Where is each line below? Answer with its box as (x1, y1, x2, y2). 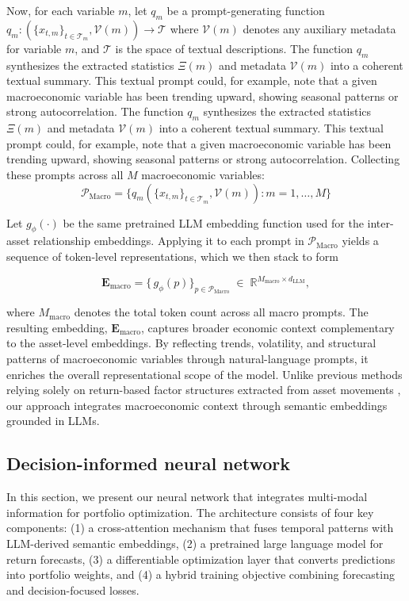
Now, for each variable (6, 2, 115, 18)
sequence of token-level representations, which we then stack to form (6, 247, 338, 264)
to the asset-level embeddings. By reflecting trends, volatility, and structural (6, 335, 377, 351)
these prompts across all (6, 166, 124, 182)
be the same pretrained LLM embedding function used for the (63, 214, 364, 231)
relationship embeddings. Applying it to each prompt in (33, 232, 304, 249)
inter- (367, 214, 394, 231)
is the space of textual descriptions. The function (115, 40, 354, 56)
